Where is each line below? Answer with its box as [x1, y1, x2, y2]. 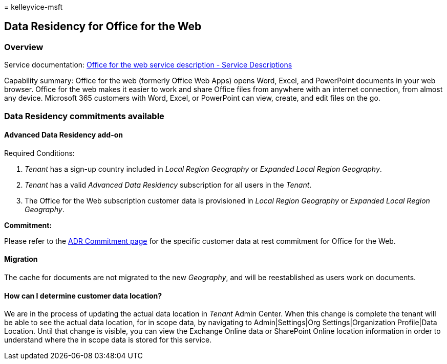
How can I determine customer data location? [4, 291, 162, 300]
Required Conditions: [4, 148, 75, 157]
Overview [4, 41, 44, 52]
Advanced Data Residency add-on [4, 130, 123, 140]
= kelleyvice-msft [4, 3, 63, 11]
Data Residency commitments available [4, 110, 164, 121]
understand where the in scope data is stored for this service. [4, 335, 212, 345]
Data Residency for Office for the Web [4, 20, 202, 33]
